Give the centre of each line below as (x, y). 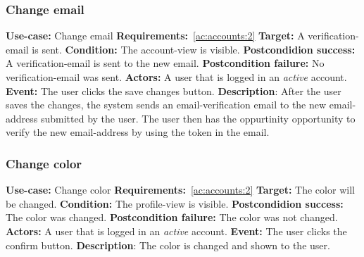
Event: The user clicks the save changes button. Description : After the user (174, 90)
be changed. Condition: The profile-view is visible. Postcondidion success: (175, 203)
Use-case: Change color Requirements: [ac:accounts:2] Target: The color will (180, 190)
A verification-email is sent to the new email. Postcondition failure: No (165, 63)
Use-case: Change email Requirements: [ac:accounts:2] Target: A (155, 36)
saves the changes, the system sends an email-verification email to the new (166, 105)
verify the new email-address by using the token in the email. (138, 132)
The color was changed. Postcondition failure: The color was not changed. (172, 217)
